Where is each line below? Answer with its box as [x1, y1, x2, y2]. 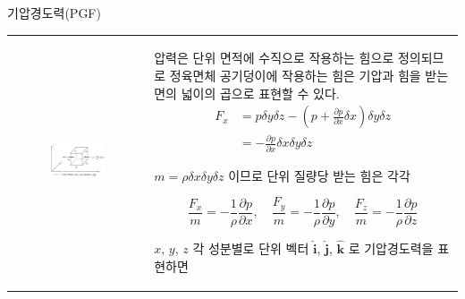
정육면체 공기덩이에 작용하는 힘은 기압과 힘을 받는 [169, 65, 449, 84]
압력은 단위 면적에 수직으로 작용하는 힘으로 [154, 48, 394, 67]
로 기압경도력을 [348, 239, 434, 258]
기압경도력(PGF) [7, 4, 101, 21]
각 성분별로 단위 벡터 [192, 239, 309, 258]
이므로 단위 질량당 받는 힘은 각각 [228, 166, 410, 184]
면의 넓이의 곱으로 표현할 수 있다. [154, 83, 340, 102]
